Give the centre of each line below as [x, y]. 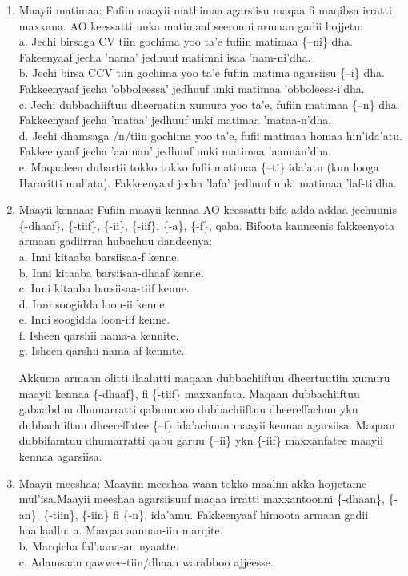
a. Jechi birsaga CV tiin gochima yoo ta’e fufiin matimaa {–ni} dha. [186, 41]
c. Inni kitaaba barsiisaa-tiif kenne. [104, 288]
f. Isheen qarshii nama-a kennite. [99, 334]
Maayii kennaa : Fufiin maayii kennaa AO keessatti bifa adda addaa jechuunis [208, 209]
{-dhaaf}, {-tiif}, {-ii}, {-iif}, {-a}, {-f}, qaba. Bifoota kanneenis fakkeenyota [207, 225]
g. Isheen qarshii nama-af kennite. [102, 350]
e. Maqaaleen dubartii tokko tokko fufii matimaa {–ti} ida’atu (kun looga [199, 166]
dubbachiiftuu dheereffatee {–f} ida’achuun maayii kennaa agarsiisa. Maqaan [207, 424]
